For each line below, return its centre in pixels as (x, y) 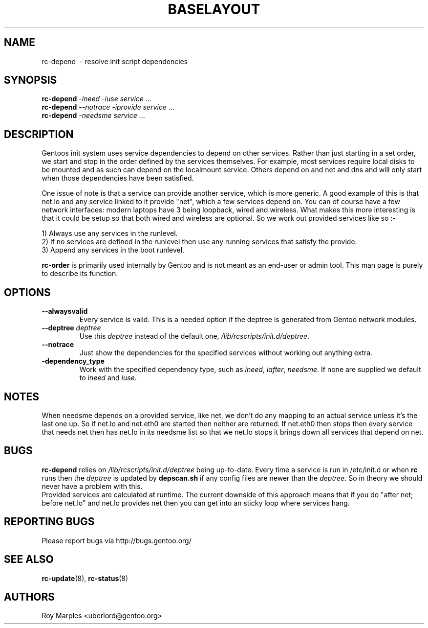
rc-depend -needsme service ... (93, 116)
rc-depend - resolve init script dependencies (115, 61)
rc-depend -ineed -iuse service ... (96, 99)
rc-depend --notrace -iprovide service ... (108, 107)
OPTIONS (27, 292)
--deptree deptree (71, 328)
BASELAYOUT (214, 9)
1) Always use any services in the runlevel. (110, 233)
